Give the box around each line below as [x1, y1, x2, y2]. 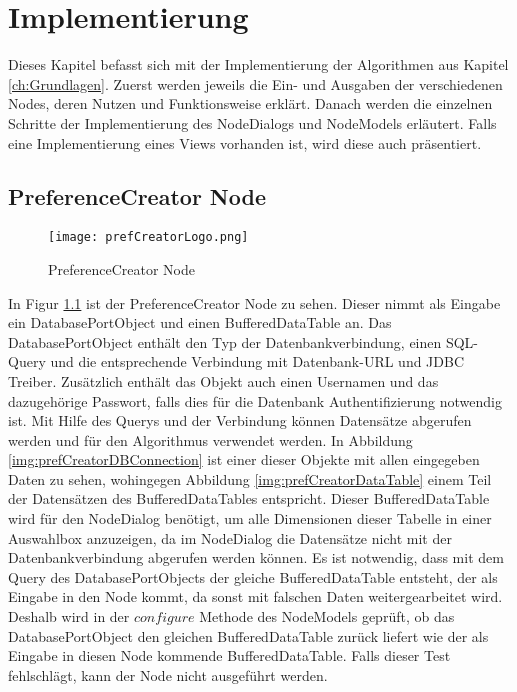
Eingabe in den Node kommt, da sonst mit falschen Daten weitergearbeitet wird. [8, 586, 503, 607]
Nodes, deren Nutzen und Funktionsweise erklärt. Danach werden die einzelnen [8, 93, 493, 114]
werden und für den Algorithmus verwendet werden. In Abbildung [8, 429, 413, 450]
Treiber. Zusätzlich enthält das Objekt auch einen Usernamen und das [8, 370, 439, 391]
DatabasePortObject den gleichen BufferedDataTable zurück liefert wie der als [8, 625, 489, 646]
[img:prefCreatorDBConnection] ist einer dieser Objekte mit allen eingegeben [8, 449, 480, 470]
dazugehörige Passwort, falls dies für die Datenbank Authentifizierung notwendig [8, 390, 503, 411]
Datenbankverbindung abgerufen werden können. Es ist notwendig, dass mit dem [8, 547, 504, 568]
